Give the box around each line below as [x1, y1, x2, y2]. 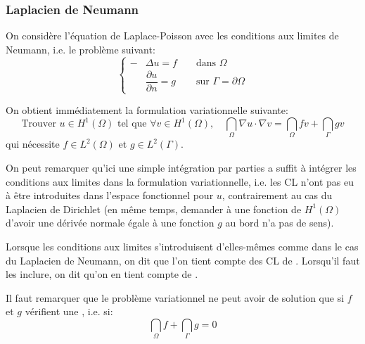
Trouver [21, 119, 56, 129]
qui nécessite [6, 136, 60, 151]
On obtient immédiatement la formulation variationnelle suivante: [6, 103, 288, 117]
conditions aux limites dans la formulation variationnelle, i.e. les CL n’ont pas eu [6, 174, 354, 189]
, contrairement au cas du [222, 188, 333, 203]
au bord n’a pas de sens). [225, 215, 334, 230]
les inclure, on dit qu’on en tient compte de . [6, 267, 198, 281]
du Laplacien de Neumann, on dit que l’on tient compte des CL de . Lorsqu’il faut [6, 253, 360, 267]
